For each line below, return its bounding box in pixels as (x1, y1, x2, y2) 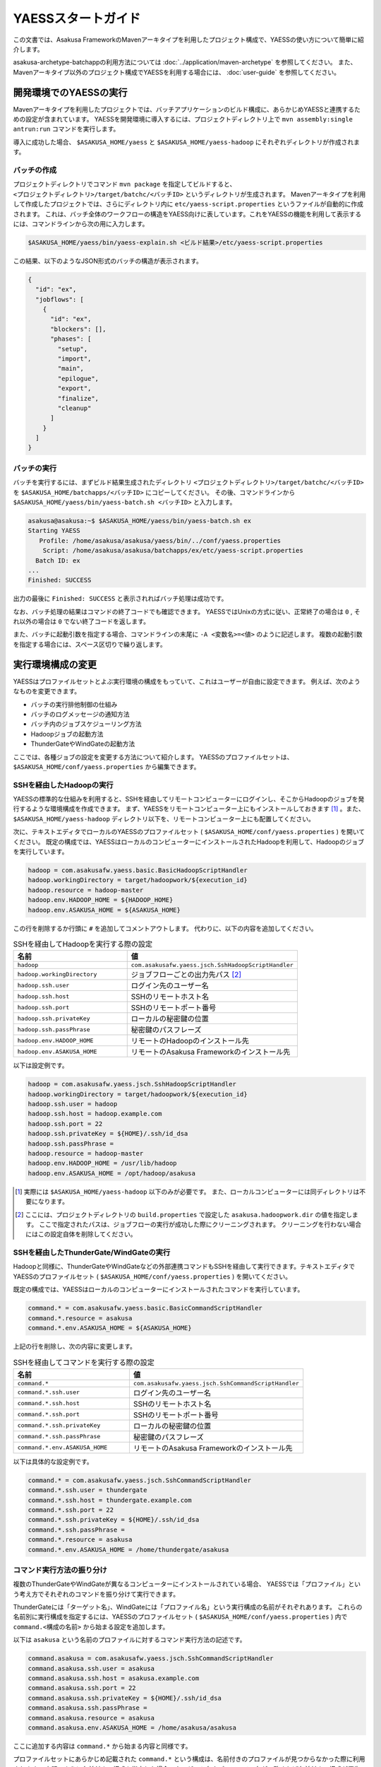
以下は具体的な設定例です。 (13, 1457, 93, 1466)
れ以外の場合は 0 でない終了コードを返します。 (13, 617, 150, 626)
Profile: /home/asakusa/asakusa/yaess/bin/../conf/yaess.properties (39, 536, 282, 544)
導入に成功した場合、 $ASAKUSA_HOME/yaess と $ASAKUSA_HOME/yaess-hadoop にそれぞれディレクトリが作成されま (13, 138, 360, 146)
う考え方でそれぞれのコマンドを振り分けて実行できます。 (13, 1590, 180, 1598)
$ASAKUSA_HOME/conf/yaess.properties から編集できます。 (13, 762, 200, 770)
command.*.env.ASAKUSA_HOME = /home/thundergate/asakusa (28, 1545, 229, 1554)
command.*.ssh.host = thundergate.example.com (28, 1496, 192, 1504)
